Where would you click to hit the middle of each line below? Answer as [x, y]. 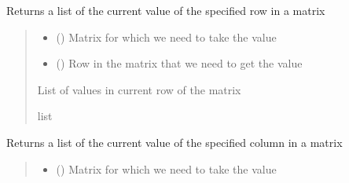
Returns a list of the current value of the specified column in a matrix [174, 142]
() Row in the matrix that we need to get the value [179, 63]
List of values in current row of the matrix [139, 89]
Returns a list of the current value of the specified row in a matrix [166, 10]
